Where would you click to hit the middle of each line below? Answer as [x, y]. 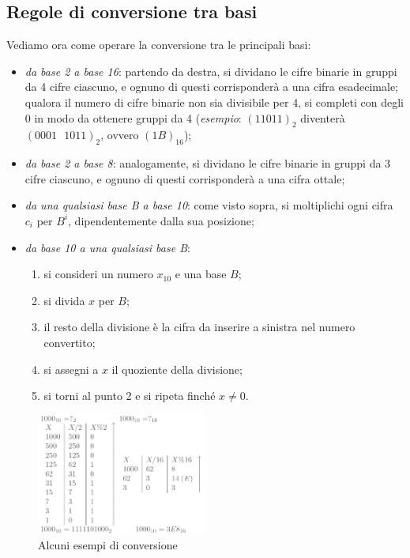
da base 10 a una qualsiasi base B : [107, 247]
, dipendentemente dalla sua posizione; [161, 220]
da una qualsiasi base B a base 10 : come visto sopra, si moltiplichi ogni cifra [209, 205]
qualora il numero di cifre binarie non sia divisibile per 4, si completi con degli [214, 102]
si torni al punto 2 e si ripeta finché [130, 396]
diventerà [323, 117]
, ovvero [120, 135]
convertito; [70, 342]
